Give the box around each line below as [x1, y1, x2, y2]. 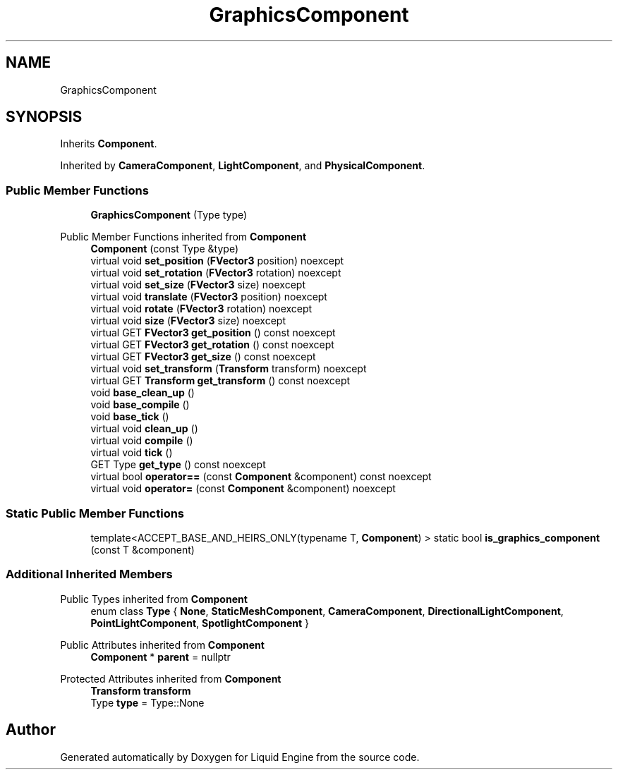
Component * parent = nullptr [90, 650, 231, 663]
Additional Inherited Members [6, 567, 173, 582]
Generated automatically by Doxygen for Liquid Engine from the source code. [60, 750, 420, 763]
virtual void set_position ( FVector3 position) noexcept [90, 255, 344, 267]
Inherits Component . [60, 138, 157, 150]
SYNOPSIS [6, 108, 83, 126]
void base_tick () [90, 410, 169, 423]
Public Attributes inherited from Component [60, 638, 265, 651]
